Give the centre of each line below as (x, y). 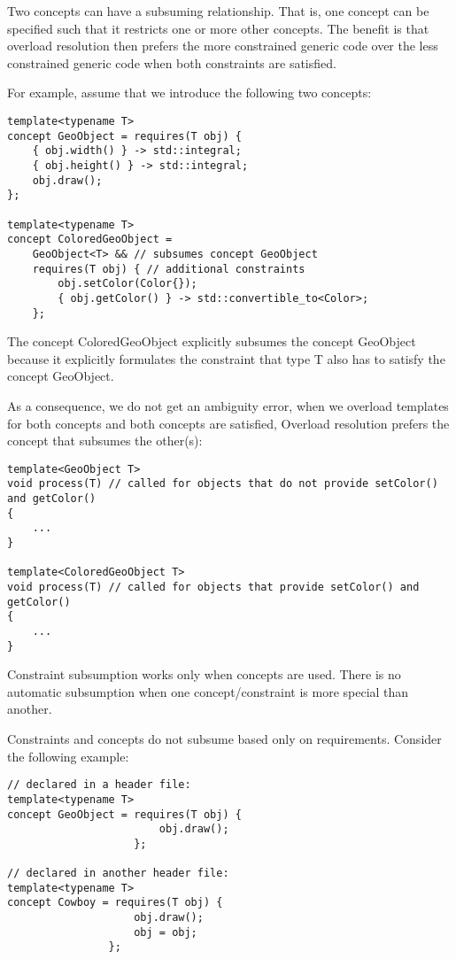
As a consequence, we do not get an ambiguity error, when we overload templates (228, 405)
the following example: (68, 756)
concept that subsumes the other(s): (105, 441)
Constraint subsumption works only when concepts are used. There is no (204, 674)
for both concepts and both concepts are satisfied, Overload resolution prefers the (228, 423)
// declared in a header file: (99, 785)
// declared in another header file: (118, 874)
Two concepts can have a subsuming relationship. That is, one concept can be (218, 11)
